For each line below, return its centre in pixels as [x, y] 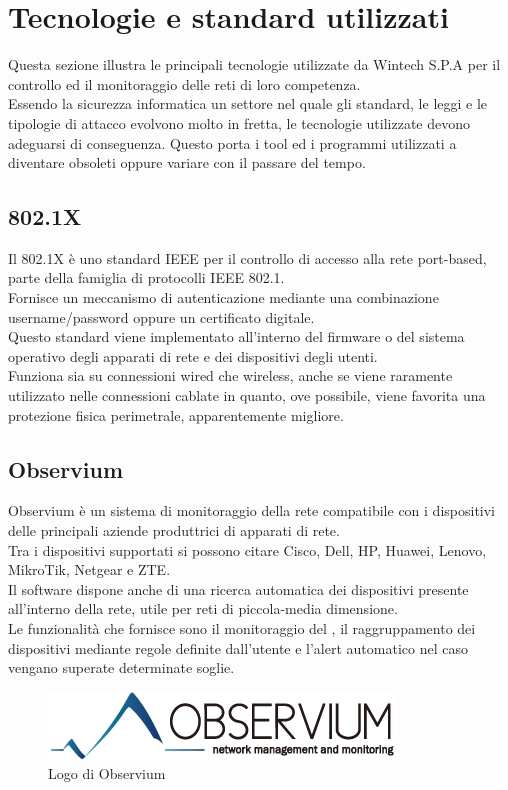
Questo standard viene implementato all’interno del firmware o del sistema [236, 336]
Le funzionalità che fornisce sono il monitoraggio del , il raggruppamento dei [242, 628]
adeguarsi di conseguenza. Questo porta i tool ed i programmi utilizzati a [232, 142]
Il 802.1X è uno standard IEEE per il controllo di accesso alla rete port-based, [247, 257]
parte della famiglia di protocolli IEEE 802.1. [146, 277]
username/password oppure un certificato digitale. [161, 316]
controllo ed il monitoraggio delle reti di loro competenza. [184, 83]
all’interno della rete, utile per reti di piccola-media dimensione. [203, 608]
